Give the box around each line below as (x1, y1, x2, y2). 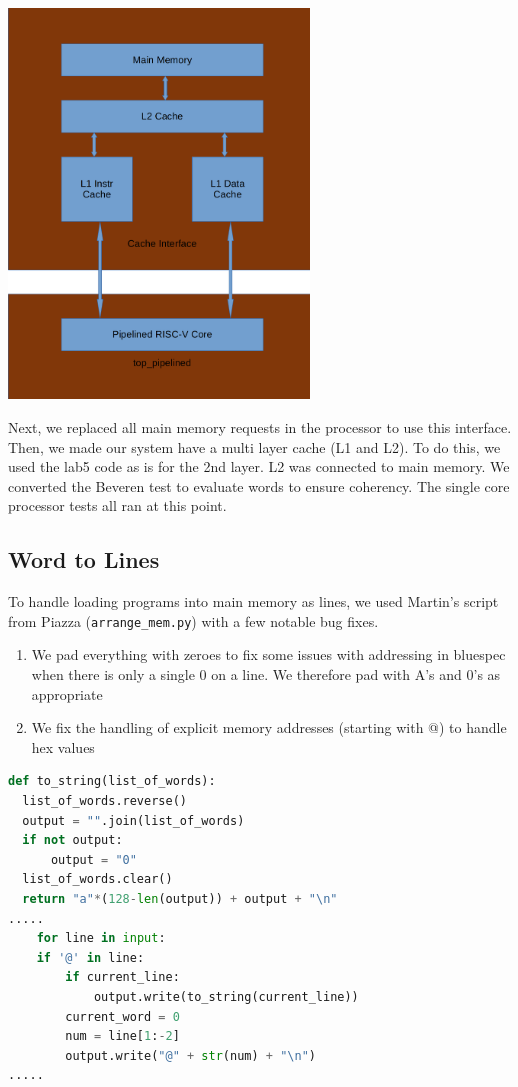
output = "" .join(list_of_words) (22, 813, 245, 828)
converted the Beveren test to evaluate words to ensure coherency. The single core (8, 475, 510, 496)
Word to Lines (8, 544, 160, 575)
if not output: (22, 833, 123, 848)
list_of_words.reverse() (22, 794, 187, 808)
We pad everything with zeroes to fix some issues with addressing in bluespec (31, 644, 506, 665)
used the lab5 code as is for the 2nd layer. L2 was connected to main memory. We (8, 456, 510, 477)
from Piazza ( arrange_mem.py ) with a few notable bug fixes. (8, 610, 379, 631)
